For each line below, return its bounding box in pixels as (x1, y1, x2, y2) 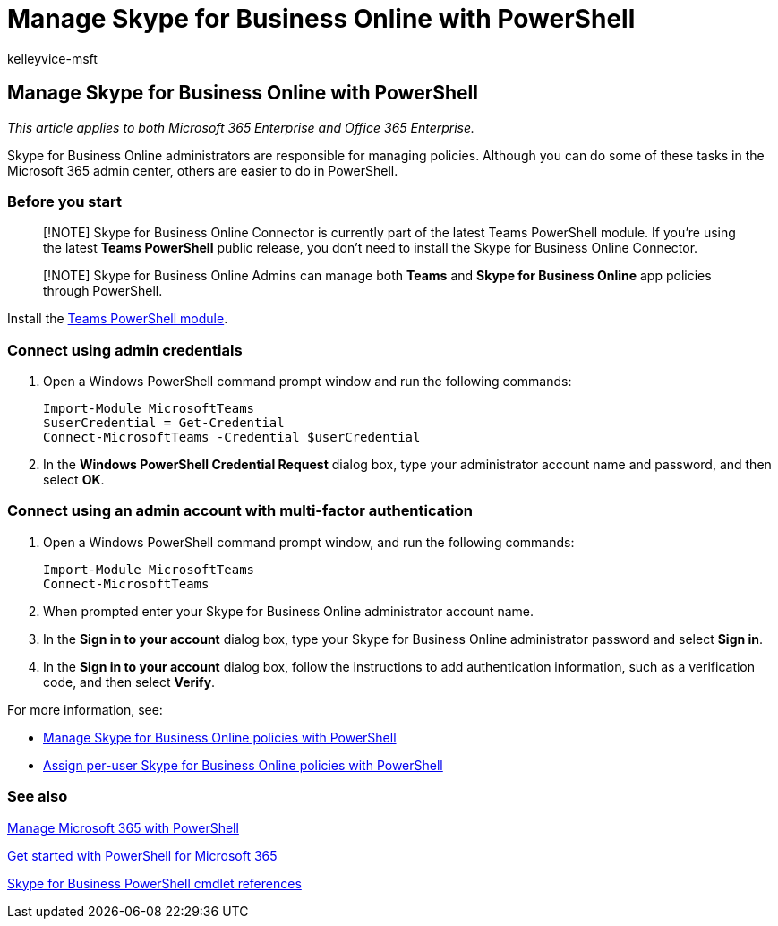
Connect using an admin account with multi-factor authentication (7, 502, 473, 520)
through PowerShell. (43, 283, 163, 299)
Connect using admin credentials (7, 340, 243, 359)
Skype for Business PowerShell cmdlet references (7, 875, 302, 891)
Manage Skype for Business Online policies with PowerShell (43, 729, 397, 745)
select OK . (43, 472, 105, 488)
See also (7, 787, 68, 806)
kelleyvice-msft (7, 50, 98, 66)
